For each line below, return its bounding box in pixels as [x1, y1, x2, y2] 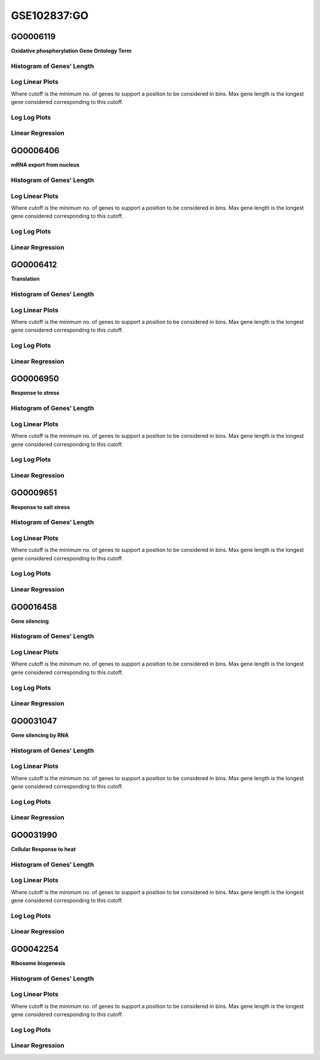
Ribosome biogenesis [11, 960, 66, 967]
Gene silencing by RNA [11, 731, 69, 739]
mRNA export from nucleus [11, 161, 80, 169]
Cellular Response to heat [11, 846, 76, 853]
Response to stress [11, 389, 60, 396]
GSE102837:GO [11, 9, 89, 22]
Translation [11, 275, 40, 282]
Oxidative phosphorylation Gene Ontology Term [11, 48, 132, 55]
